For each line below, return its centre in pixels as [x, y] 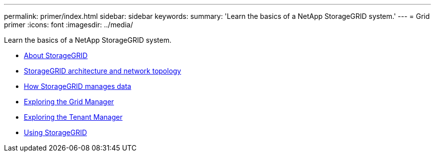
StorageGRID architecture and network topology [103, 71]
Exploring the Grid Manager [69, 102]
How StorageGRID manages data [78, 86]
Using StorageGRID [56, 132]
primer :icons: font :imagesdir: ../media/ [69, 25]
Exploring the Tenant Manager [73, 117]
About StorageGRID [56, 55]
